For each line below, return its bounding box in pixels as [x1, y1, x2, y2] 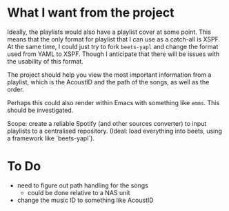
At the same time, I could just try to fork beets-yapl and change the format [7, 42, 219, 51]
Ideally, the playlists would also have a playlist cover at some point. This [7, 28, 212, 36]
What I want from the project [7, 5, 175, 21]
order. [7, 85, 24, 93]
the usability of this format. [7, 57, 84, 65]
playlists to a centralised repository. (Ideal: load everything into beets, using [7, 127, 223, 135]
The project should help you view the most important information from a [7, 71, 212, 79]
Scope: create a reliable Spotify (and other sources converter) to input [7, 119, 207, 127]
